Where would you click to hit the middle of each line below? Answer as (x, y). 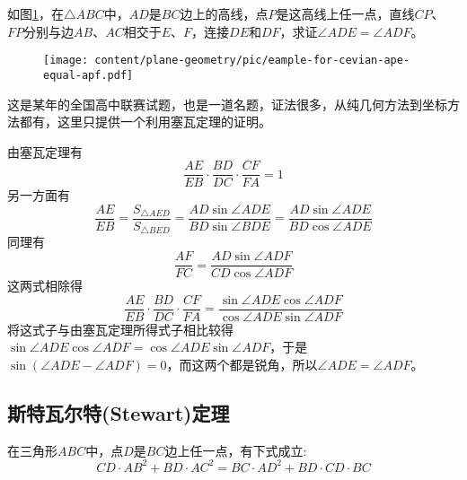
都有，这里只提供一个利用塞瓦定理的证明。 (145, 122)
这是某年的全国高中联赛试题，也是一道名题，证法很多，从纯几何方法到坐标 (227, 104)
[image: (66, 61)
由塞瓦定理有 (45, 151)
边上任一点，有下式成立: (236, 450)
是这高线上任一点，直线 (345, 13)
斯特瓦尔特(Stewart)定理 (119, 412)
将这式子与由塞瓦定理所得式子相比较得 (120, 329)
